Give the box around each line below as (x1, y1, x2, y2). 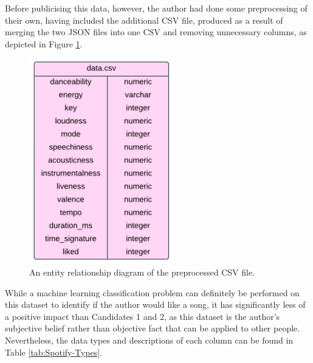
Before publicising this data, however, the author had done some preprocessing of (5, 2, 308, 14)
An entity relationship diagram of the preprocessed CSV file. (29, 265, 255, 278)
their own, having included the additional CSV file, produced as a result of (5, 13, 283, 26)
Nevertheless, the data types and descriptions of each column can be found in (5, 333, 294, 346)
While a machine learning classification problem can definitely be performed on (5, 286, 300, 299)
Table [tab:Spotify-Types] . (5, 345, 102, 358)
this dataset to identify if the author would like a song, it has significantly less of (5, 298, 306, 311)
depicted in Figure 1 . (5, 37, 83, 50)
